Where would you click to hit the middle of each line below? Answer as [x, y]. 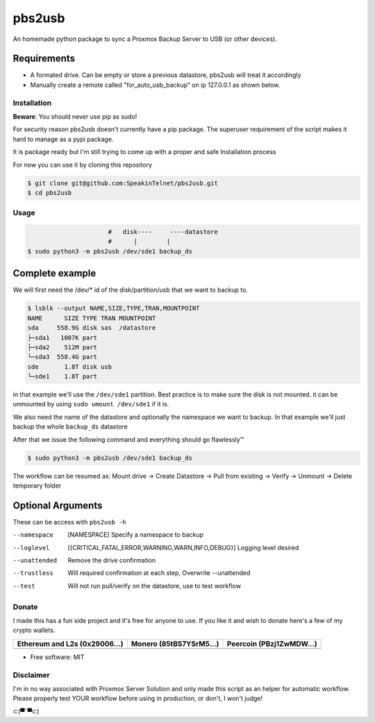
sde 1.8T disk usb [70, 367]
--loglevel [31, 548]
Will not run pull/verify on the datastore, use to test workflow [154, 585]
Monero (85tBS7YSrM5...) [175, 644]
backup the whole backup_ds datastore [70, 426]
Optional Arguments [58, 505]
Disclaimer [31, 675]
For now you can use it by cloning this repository [83, 165]
